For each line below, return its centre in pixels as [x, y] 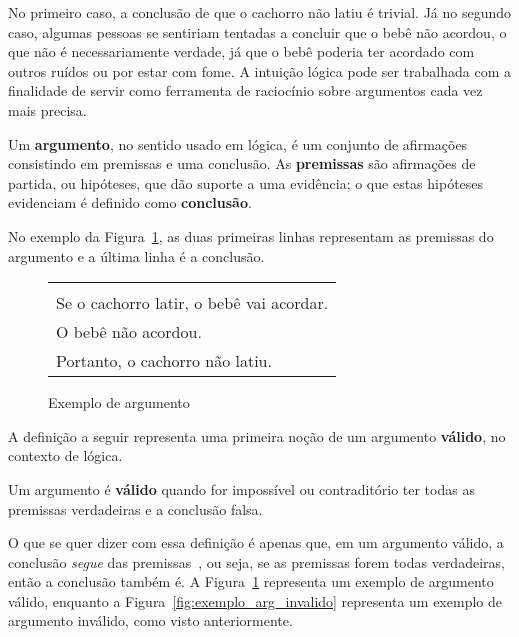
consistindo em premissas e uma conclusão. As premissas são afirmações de [242, 163]
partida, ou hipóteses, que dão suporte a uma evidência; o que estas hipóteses [246, 182]
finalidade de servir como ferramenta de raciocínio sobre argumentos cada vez [245, 90]
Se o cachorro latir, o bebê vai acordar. [192, 303]
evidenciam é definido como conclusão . [130, 202]
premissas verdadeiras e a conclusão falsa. [135, 508]
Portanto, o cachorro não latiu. [164, 361]
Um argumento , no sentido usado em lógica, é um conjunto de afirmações [238, 143]
